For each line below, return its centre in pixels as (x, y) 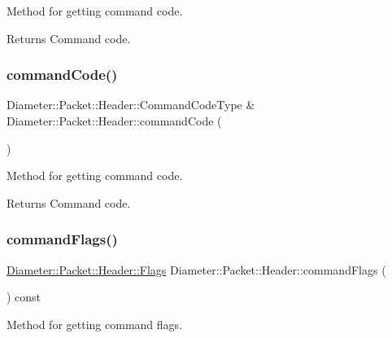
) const (24, 297)
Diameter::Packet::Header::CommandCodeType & (131, 105)
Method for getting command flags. (94, 324)
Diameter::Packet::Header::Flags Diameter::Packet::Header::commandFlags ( (196, 269)
